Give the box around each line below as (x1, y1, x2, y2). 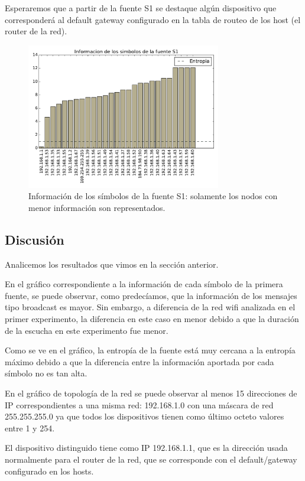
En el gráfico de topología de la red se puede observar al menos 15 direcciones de (5, 387, 297, 399)
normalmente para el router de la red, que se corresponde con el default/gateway (5, 453, 297, 466)
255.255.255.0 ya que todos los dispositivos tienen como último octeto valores (5, 410, 284, 422)
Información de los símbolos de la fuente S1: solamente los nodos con (28, 190, 278, 202)
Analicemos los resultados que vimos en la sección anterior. (5, 258, 219, 270)
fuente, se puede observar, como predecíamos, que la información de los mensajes (5, 289, 297, 301)
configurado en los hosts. (5, 464, 94, 477)
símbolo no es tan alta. (5, 367, 87, 379)
